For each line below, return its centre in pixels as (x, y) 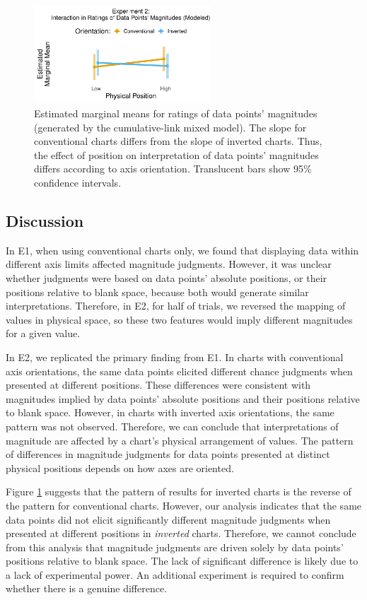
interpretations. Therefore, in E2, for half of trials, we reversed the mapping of (176, 306)
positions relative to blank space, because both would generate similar (157, 292)
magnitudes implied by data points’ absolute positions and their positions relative (183, 398)
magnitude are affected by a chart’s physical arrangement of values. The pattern (180, 440)
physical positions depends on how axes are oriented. (120, 467)
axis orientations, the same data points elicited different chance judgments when (179, 371)
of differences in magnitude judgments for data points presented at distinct (168, 454)
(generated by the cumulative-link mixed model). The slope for (170, 127)
